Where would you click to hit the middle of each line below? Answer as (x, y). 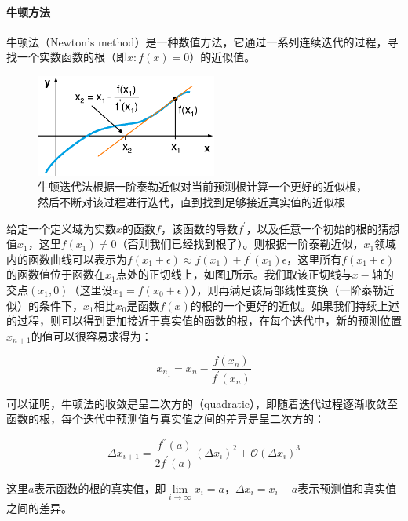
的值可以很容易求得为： (91, 335)
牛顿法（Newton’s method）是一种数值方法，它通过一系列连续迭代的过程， (197, 41)
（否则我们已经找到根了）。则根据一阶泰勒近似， (240, 244)
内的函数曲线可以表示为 (67, 259)
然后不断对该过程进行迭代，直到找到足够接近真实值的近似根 (191, 201)
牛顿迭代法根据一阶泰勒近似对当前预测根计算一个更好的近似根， (202, 186)
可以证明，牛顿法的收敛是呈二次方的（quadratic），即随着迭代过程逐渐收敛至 (202, 403)
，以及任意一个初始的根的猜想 (323, 228)
